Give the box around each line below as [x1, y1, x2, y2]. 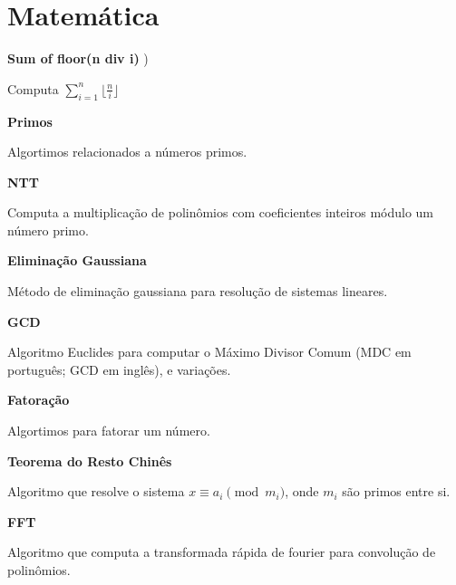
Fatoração [7, 390, 70, 409]
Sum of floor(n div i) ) [7, 49, 149, 68]
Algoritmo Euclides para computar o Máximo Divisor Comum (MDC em [7, 342, 412, 361]
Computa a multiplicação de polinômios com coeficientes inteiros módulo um [7, 203, 434, 222]
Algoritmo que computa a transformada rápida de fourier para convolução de [7, 542, 436, 561]
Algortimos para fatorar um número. [7, 421, 210, 440]
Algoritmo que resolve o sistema [7, 482, 185, 501]
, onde [285, 482, 319, 501]
